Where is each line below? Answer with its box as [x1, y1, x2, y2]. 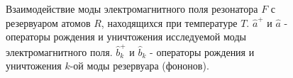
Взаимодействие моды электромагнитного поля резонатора [6, 1, 258, 16]
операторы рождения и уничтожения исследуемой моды [6, 29, 246, 44]
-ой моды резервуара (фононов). [70, 58, 209, 73]
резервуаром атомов [6, 15, 91, 30]
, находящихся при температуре [101, 15, 238, 30]
